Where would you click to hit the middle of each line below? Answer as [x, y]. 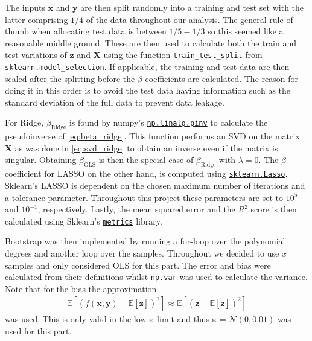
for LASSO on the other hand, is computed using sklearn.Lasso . [166, 174]
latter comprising [37, 19]
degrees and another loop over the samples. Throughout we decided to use [142, 253]
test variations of [36, 55]
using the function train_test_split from [183, 55]
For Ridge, [24, 122]
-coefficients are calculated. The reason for [220, 78]
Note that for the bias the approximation [81, 288]
